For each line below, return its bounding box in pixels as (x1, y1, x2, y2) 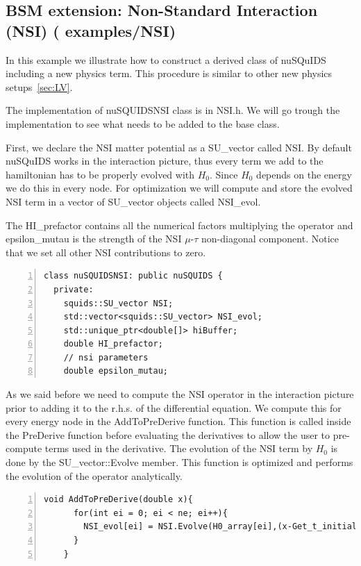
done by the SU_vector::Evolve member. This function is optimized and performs (6, 455, 353, 469)
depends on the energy (256, 167, 352, 181)
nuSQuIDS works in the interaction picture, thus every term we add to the (6, 153, 324, 168)
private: (53, 284, 94, 294)
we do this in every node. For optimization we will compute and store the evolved (6, 181, 353, 195)
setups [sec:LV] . (6, 79, 73, 94)
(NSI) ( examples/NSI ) (6, 19, 176, 41)
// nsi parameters (63, 352, 149, 363)
